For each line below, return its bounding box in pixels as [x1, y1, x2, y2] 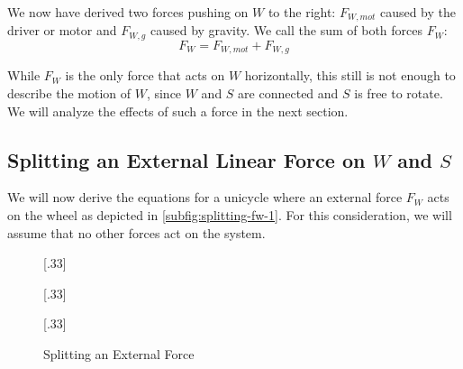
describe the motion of [7, 83, 132, 102]
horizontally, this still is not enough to [244, 66, 456, 85]
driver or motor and [7, 21, 117, 40]
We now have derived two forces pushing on [7, 3, 249, 21]
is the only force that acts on [65, 66, 225, 85]
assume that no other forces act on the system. [7, 223, 266, 242]
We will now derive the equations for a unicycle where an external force [7, 188, 403, 207]
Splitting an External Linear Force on [7, 145, 366, 173]
